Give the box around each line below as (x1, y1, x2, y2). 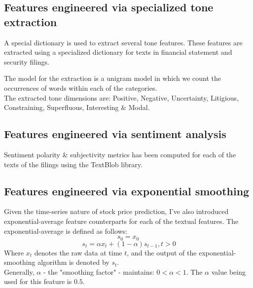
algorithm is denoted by (37, 257, 109, 267)
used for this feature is (4, 276, 72, 287)
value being (211, 266, 246, 277)
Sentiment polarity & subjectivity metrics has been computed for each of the (4, 149, 236, 159)
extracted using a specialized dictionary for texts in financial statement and (4, 47, 232, 57)
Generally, (4, 266, 35, 277)
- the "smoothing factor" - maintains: (43, 266, 154, 277)
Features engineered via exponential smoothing (4, 183, 250, 198)
